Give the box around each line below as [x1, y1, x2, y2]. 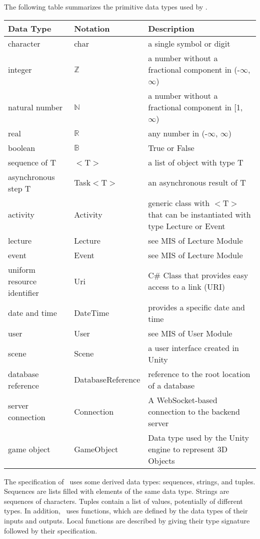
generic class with [148, 197, 210, 209]
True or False [148, 141, 194, 153]
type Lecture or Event [148, 220, 225, 232]
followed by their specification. [4, 525, 97, 535]
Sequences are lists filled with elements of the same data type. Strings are [4, 486, 229, 496]
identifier [8, 286, 39, 298]
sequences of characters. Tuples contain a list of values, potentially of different [4, 495, 243, 506]
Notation [74, 22, 110, 34]
